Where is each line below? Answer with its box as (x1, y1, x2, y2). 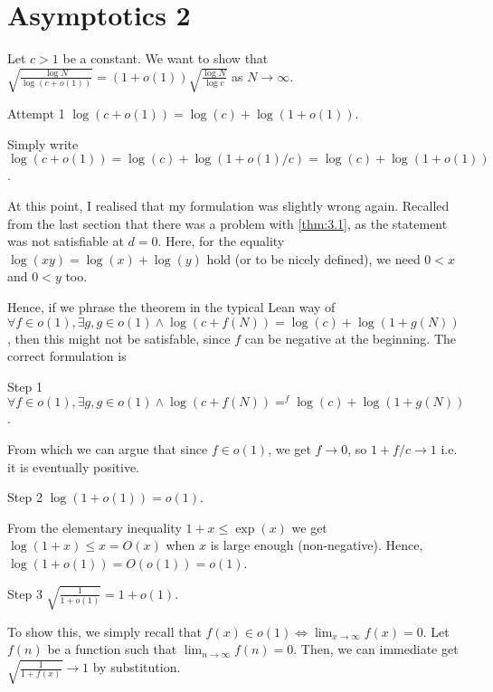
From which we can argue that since (7, 440, 208, 459)
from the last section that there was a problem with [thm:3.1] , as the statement (7, 213, 448, 232)
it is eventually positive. (7, 457, 139, 476)
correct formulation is (7, 346, 127, 365)
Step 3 (7, 583, 43, 602)
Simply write (7, 134, 79, 153)
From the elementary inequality (7, 517, 182, 536)
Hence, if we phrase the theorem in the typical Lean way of (7, 298, 336, 317)
